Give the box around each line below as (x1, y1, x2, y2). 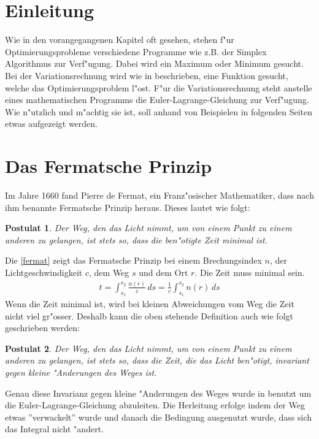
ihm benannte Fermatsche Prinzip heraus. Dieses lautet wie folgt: (5, 200, 250, 213)
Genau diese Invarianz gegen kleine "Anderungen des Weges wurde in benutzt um (5, 386, 312, 399)
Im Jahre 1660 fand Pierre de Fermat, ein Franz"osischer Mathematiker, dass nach (5, 189, 314, 201)
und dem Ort (139, 265, 188, 278)
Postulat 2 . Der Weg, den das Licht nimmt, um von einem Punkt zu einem (5, 342, 292, 354)
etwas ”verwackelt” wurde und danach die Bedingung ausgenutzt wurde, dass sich (5, 410, 312, 423)
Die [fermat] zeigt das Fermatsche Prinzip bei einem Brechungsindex (5, 254, 262, 267)
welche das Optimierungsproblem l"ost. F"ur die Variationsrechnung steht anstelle (5, 81, 312, 94)
